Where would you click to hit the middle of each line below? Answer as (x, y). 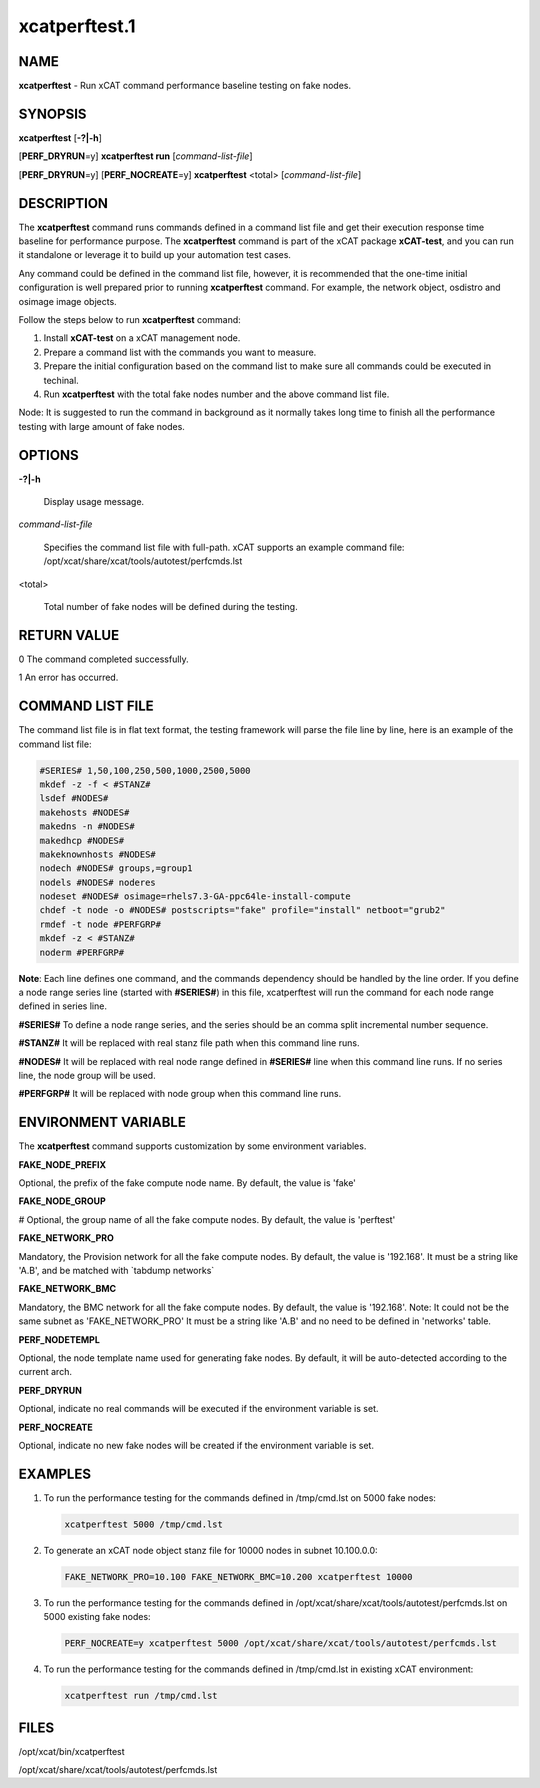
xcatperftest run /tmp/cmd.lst (141, 1696)
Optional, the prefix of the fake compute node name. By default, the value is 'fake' (187, 1183)
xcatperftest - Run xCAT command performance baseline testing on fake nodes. (185, 86)
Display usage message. (94, 502)
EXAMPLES (55, 1473)
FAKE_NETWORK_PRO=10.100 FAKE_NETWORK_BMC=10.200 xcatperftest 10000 (238, 1576)
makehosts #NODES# (84, 812)
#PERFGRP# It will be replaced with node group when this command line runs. (180, 1094)
